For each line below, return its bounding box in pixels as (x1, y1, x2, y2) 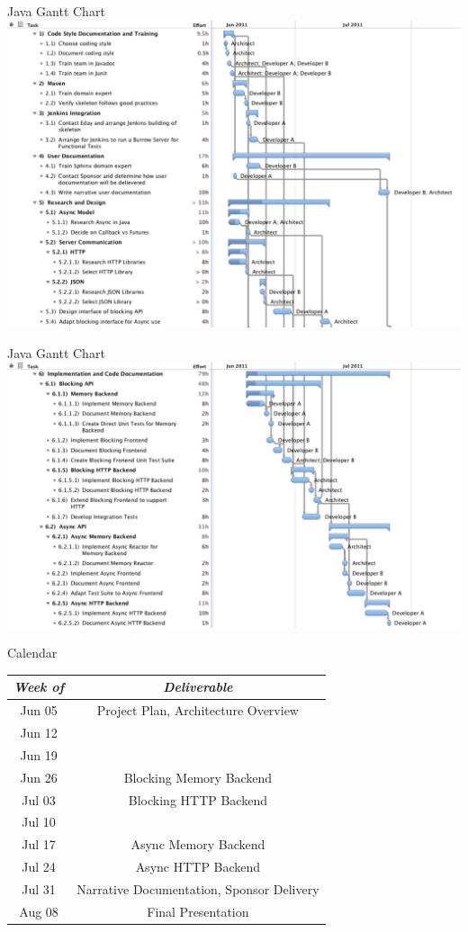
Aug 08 (19, 901, 58, 920)
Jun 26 (20, 767, 58, 786)
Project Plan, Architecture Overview (96, 701, 299, 720)
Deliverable (163, 677, 233, 696)
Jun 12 (20, 723, 58, 742)
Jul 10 (22, 812, 56, 831)
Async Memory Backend (130, 835, 265, 854)
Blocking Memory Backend (123, 767, 273, 786)
